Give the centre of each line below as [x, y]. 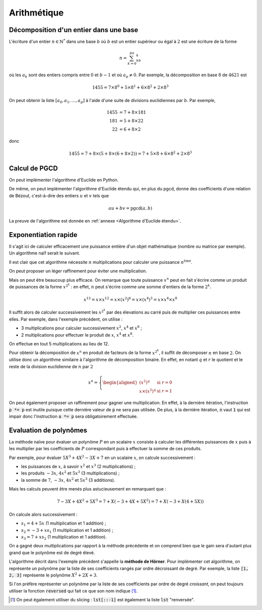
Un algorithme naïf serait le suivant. [44, 253]
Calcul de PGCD [33, 168]
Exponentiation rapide [43, 235]
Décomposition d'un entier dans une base [74, 30]
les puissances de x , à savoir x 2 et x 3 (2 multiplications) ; [78, 466]
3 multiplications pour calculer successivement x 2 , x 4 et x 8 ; [82, 328]
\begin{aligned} [120, 382]
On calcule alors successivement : [43, 514]
